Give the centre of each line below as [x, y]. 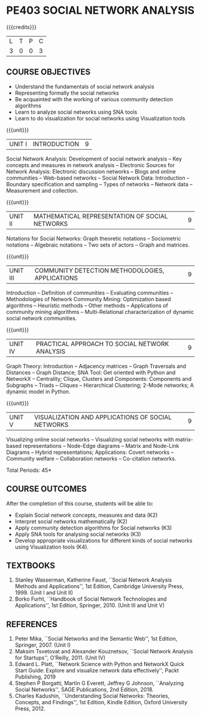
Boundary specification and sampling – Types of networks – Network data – [99, 184]
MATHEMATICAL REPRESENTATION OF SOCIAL [101, 216]
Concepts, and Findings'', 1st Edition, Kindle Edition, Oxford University [101, 702]
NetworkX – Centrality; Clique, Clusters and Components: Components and [99, 378]
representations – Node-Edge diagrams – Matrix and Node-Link [101, 446]
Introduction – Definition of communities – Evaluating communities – [90, 293]
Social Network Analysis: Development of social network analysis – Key [94, 159]
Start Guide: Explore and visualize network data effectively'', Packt [97, 671]
